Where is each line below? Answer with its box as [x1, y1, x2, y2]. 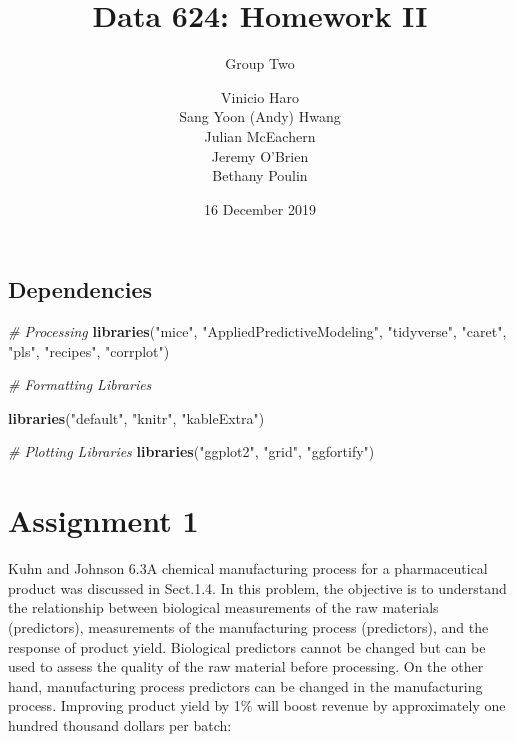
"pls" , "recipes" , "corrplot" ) [8, 340, 170, 361]
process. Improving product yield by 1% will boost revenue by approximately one [8, 695, 506, 716]
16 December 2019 [204, 198, 316, 219]
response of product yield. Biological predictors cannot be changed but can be [8, 636, 486, 657]
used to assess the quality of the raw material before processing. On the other [8, 656, 484, 677]
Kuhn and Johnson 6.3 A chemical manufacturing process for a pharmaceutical [8, 558, 488, 579]
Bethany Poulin [212, 165, 308, 186]
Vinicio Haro [221, 86, 299, 107]
